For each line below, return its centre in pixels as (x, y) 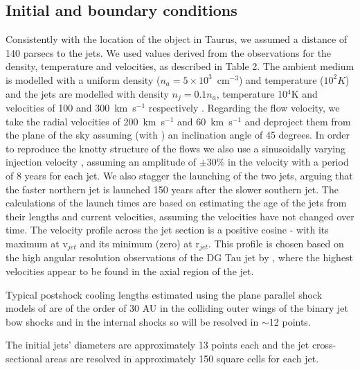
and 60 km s (205, 121)
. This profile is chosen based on (276, 243)
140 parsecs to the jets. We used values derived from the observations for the (169, 52)
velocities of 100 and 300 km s (71, 108)
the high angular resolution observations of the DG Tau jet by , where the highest (180, 257)
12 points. (290, 321)
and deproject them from (298, 121)
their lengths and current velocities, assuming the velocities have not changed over (180, 216)
